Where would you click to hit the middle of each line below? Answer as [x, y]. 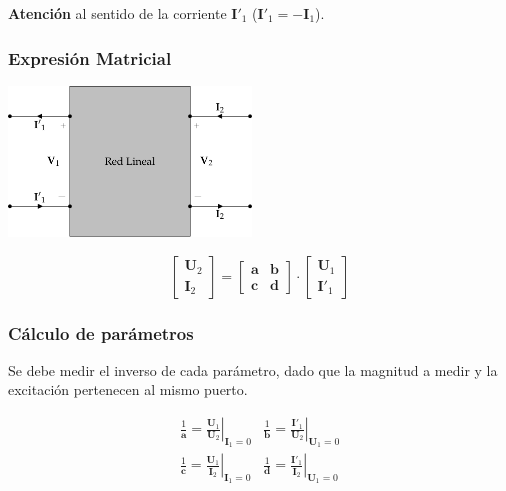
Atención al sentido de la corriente [117, 13]
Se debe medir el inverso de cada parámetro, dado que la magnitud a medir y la [253, 369]
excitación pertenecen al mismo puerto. [128, 389]
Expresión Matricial [90, 57]
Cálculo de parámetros [101, 332]
